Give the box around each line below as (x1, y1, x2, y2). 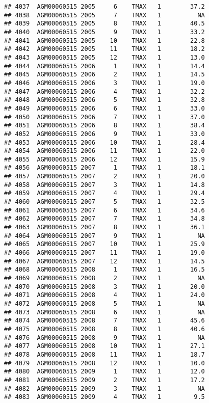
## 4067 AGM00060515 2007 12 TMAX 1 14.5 (4, 257, 205, 265)
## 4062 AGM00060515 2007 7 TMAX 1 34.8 (4, 215, 205, 223)
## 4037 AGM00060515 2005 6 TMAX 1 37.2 (4, 3, 205, 10)
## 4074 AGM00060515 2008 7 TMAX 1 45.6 (4, 317, 205, 325)
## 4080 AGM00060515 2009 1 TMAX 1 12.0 (4, 368, 205, 375)
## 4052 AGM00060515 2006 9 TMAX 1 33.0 (4, 130, 205, 138)
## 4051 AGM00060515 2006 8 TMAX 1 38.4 (4, 122, 205, 129)
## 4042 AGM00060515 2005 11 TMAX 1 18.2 (4, 45, 205, 53)
